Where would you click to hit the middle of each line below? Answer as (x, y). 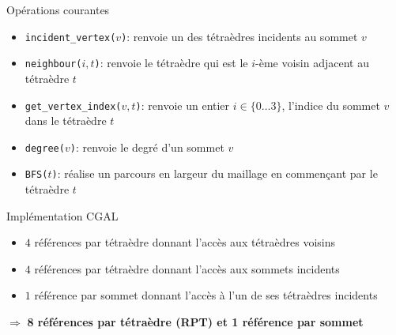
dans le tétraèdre (66, 120)
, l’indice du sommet (331, 105)
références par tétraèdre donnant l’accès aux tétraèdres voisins (185, 242)
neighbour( (53, 64)
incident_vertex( (70, 38)
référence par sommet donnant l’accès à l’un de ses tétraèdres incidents (206, 295)
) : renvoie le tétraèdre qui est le (171, 63)
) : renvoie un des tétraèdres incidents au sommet (239, 36)
